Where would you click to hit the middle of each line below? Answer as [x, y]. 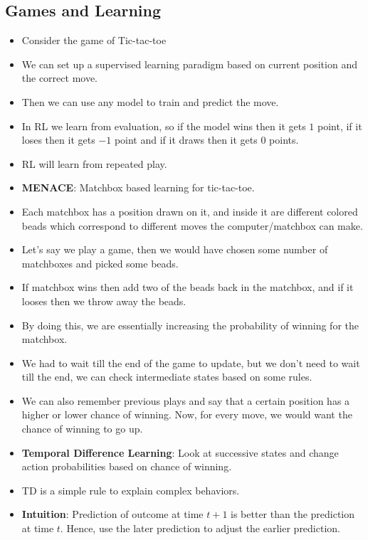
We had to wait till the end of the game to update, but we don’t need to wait [191, 362]
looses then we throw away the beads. [104, 301]
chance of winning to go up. [82, 429]
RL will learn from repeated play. [94, 163]
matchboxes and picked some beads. [100, 263]
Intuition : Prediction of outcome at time [112, 514]
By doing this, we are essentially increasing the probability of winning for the [190, 325]
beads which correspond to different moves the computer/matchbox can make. [192, 225]
